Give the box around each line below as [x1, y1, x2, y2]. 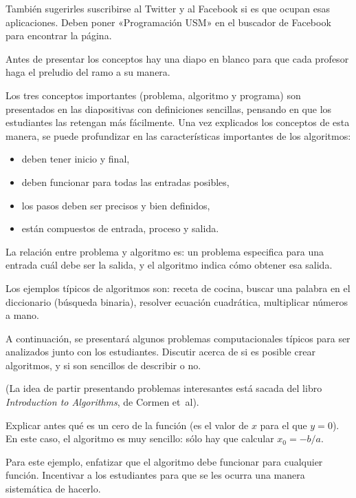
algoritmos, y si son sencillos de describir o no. [5, 357, 201, 372]
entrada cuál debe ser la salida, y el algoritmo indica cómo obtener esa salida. [5, 258, 333, 272]
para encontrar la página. [5, 28, 112, 43]
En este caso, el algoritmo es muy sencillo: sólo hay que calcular [5, 431, 274, 446]
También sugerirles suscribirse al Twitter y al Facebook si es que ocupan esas [5, 1, 330, 15]
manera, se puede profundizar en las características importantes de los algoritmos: [5, 128, 351, 143]
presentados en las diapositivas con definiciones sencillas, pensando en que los [5, 101, 332, 116]
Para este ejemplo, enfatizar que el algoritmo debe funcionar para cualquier [5, 454, 323, 468]
